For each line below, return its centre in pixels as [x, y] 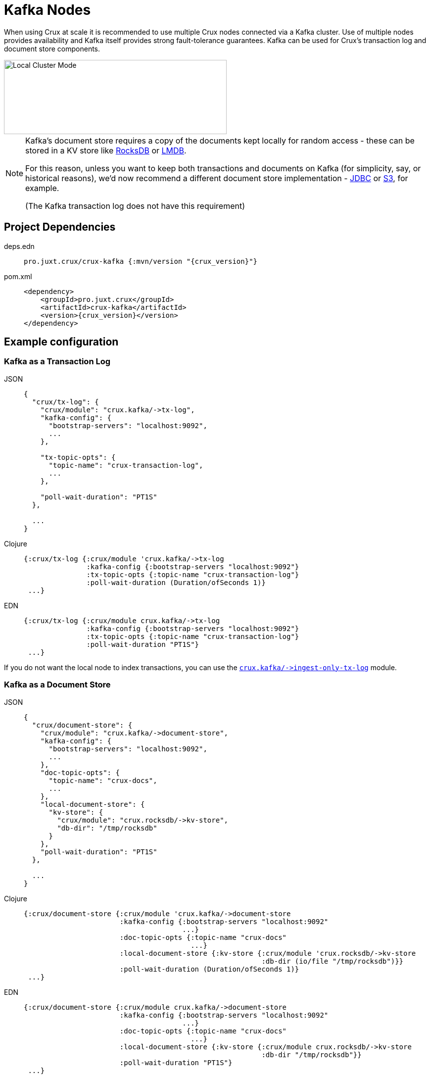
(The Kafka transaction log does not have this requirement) [135, 206]
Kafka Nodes [48, 10]
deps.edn [19, 246]
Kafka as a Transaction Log [57, 362]
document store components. [52, 49]
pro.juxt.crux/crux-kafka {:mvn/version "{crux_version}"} [141, 261]
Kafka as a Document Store [57, 685]
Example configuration [61, 342]
